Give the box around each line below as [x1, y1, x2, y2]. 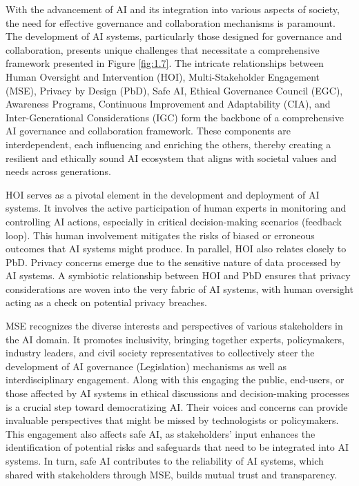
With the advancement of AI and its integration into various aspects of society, [6, 2, 340, 16]
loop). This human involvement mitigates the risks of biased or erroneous [6, 227, 315, 242]
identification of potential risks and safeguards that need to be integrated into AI [6, 440, 349, 454]
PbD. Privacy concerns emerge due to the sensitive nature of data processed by [6, 254, 341, 269]
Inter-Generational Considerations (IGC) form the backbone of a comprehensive [6, 110, 344, 124]
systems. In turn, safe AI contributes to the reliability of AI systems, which [6, 454, 324, 467]
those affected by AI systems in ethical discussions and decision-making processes [6, 386, 349, 401]
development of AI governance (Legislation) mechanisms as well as [6, 358, 287, 373]
